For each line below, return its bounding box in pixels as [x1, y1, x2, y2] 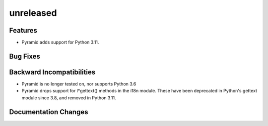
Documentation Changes [9, 108, 88, 116]
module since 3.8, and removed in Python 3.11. [21, 94, 116, 101]
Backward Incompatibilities [9, 68, 96, 76]
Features [9, 26, 37, 35]
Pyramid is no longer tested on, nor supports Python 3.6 [21, 81, 136, 86]
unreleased [9, 7, 57, 18]
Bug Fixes [9, 52, 41, 60]
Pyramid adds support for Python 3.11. [21, 40, 99, 45]
